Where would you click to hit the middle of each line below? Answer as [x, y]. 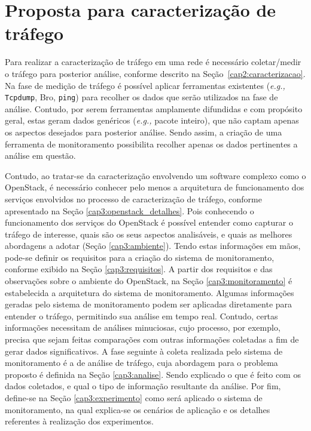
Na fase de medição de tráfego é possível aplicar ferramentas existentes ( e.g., [145, 85]
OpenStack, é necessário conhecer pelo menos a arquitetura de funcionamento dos [155, 187]
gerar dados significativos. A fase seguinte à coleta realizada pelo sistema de [144, 351]
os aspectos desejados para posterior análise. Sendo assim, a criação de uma [144, 132]
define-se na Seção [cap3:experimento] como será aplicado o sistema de [134, 398]
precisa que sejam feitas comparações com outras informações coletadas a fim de [152, 339]
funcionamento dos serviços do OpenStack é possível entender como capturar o [149, 222]
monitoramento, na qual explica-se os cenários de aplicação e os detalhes [138, 409]
